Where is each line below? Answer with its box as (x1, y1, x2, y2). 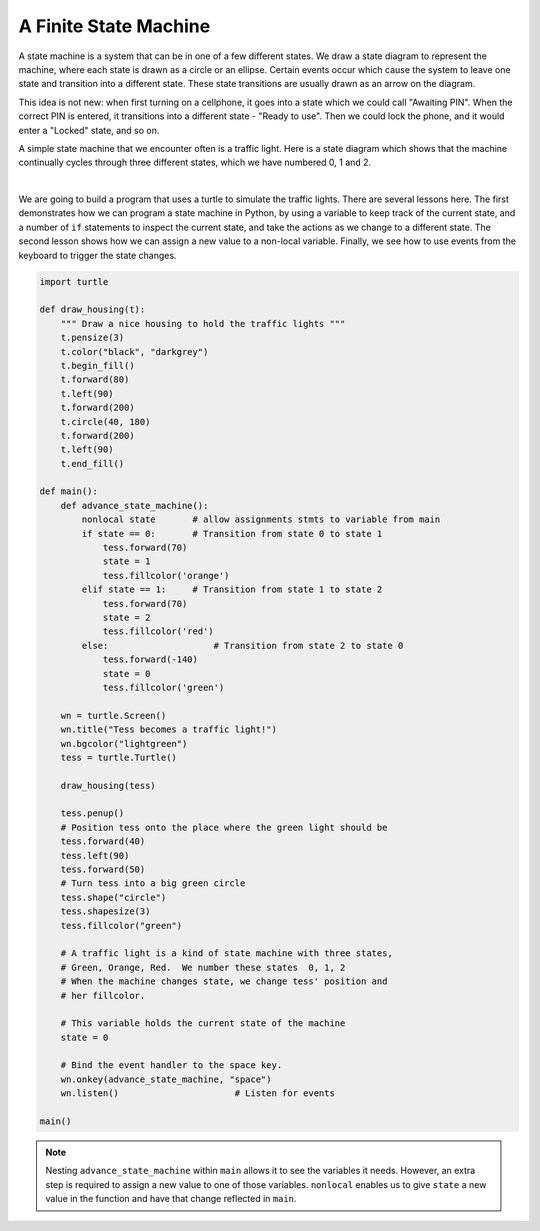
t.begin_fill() (60, 360, 135, 371)
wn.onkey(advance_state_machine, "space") (60, 1073, 272, 1085)
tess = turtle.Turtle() (60, 751, 177, 763)
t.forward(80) (60, 374, 130, 385)
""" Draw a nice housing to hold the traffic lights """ (60, 318, 346, 329)
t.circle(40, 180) (60, 416, 151, 427)
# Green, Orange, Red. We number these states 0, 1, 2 (60, 961, 346, 973)
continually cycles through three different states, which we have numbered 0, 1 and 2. (18, 156, 372, 169)
